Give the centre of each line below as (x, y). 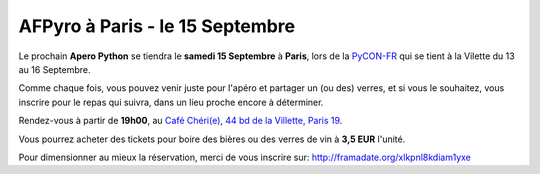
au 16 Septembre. (54, 69)
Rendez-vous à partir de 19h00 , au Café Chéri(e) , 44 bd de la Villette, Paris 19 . (180, 121)
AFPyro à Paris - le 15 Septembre (156, 26)
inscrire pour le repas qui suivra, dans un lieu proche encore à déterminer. (171, 102)
